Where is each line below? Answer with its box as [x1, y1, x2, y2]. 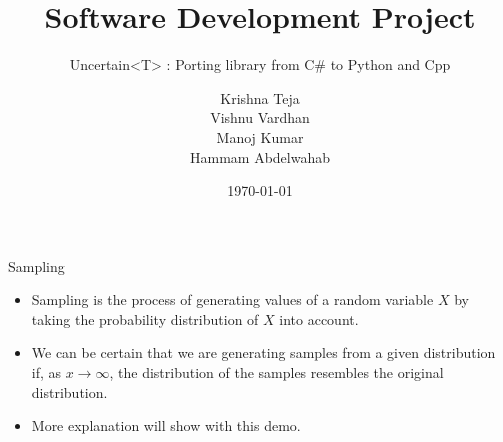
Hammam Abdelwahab [190, 146, 330, 167]
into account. [279, 308, 359, 329]
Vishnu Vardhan [210, 107, 310, 128]
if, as [31, 362, 62, 383]
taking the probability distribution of [31, 308, 259, 329]
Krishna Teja [220, 87, 300, 108]
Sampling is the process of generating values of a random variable [31, 289, 434, 310]
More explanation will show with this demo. [31, 415, 301, 436]
